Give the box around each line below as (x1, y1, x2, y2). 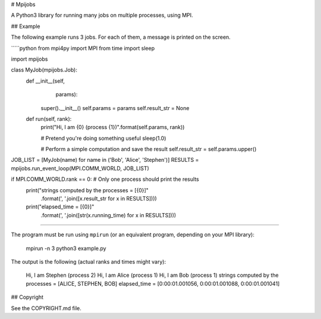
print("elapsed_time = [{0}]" (26, 203, 95, 211)
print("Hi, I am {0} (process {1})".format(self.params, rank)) (40, 124, 185, 131)
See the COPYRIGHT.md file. (11, 304, 81, 312)
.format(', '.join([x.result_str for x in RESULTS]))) (40, 195, 157, 202)
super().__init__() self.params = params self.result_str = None (40, 104, 190, 111)
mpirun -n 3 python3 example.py (26, 245, 106, 252)
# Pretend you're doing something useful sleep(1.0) (40, 135, 166, 142)
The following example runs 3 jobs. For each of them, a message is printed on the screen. (11, 33, 231, 41)
